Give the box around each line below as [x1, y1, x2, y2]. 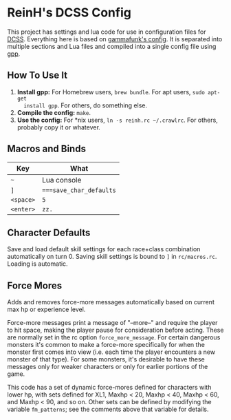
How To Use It [7, 70, 67, 81]
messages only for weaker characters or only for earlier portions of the [7, 363, 208, 371]
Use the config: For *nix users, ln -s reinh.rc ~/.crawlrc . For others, [16, 116, 218, 124]
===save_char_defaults [42, 186, 117, 194]
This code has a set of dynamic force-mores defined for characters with [7, 384, 212, 392]
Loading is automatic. [7, 260, 68, 268]
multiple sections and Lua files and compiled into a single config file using [7, 42, 217, 50]
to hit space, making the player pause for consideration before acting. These [7, 326, 224, 335]
